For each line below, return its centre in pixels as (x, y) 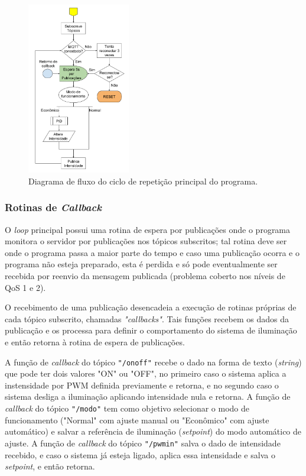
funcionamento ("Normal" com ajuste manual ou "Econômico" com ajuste (137, 420)
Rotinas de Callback (53, 207)
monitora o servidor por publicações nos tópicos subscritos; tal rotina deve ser (146, 241)
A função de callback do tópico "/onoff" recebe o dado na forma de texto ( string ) (153, 362)
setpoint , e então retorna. (50, 466)
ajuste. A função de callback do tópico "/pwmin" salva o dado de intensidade (143, 443)
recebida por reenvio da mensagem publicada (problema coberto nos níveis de (145, 276)
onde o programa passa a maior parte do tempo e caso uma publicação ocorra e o (152, 252)
